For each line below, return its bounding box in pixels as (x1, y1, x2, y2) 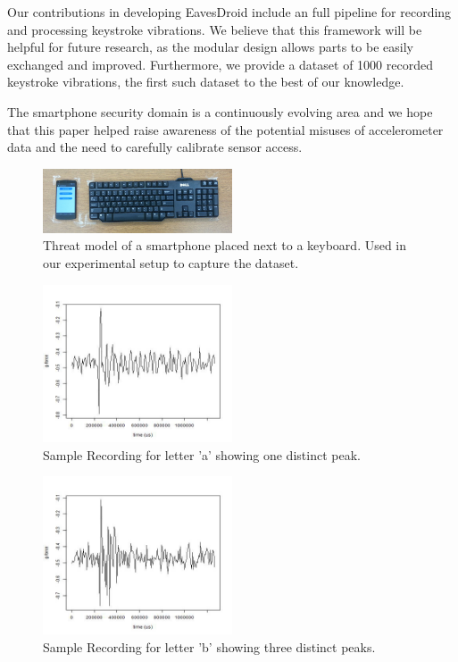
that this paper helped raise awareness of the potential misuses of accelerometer (7, 120, 444, 138)
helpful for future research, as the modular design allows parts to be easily (7, 38, 413, 56)
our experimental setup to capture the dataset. (43, 254, 299, 272)
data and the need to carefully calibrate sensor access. (7, 138, 303, 156)
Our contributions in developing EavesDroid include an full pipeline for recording (7, 3, 452, 21)
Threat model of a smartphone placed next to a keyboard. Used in (43, 236, 407, 255)
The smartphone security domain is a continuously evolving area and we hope (7, 102, 433, 121)
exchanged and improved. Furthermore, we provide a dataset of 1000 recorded (7, 54, 433, 73)
